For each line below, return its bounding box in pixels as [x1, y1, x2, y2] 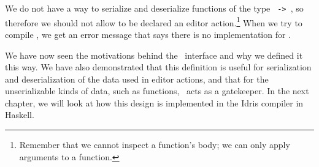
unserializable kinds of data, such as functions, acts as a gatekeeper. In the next [5, 84, 309, 97]
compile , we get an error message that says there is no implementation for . [5, 28, 291, 40]
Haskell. [5, 108, 34, 121]
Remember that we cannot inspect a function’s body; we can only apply [19, 138, 290, 151]
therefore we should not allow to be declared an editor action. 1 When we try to [5, 14, 302, 29]
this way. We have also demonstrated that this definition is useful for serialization [5, 61, 312, 73]
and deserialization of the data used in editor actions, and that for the [5, 72, 269, 85]
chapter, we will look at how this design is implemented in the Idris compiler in [5, 96, 304, 109]
